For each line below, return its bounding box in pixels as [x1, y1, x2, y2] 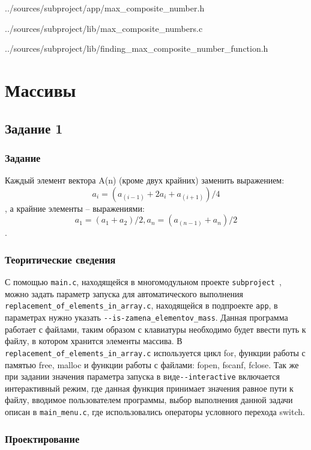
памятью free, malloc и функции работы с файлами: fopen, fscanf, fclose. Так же [5, 358, 299, 371]
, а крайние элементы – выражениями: [5, 202, 145, 214]
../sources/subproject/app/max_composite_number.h [5, 2, 205, 14]
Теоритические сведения [5, 251, 116, 267]
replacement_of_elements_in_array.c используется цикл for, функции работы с [5, 346, 306, 359]
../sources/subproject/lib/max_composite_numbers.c [5, 22, 203, 34]
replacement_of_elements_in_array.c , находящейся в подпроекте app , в [5, 299, 278, 312]
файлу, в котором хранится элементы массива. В [5, 334, 183, 347]
